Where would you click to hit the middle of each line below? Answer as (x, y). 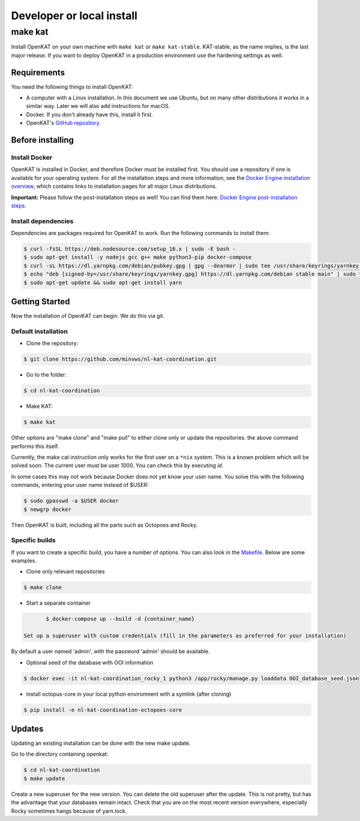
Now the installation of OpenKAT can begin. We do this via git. (88, 316)
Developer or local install (74, 16)
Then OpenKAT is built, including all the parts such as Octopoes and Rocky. (104, 525)
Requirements (38, 72)
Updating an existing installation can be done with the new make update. (101, 743)
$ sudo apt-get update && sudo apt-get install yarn (103, 282)
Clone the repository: (52, 343)
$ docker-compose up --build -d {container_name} (120, 619)
